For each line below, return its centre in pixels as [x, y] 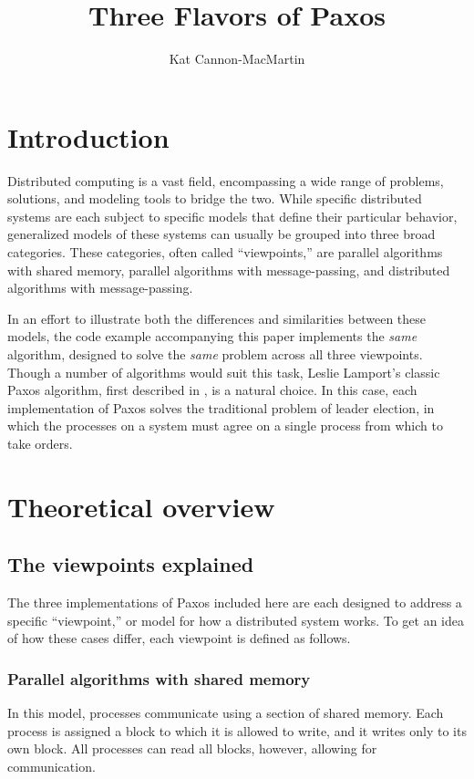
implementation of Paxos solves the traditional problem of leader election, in [221, 407]
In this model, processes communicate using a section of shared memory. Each [226, 713]
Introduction [88, 136]
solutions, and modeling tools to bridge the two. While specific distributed [215, 198]
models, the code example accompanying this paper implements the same [212, 336]
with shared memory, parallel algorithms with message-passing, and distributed [229, 270]
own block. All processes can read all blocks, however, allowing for [192, 748]
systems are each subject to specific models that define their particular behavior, [232, 216]
